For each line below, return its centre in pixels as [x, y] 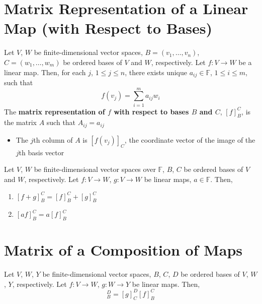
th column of [53, 139]
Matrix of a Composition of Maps [123, 250]
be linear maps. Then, [166, 284]
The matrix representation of [55, 111]
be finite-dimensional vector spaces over [95, 169]
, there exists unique [156, 72]
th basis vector [41, 152]
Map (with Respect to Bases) [108, 28]
